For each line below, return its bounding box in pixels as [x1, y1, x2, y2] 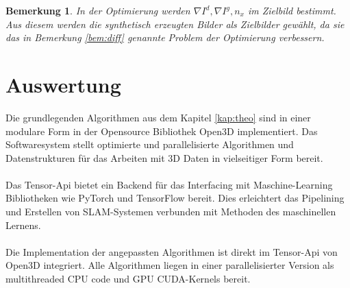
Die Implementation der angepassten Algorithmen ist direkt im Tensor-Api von [5, 244, 338, 259]
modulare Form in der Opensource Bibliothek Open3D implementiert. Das [5, 123, 318, 138]
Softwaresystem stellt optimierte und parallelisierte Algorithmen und [5, 137, 294, 152]
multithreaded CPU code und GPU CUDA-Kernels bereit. [5, 272, 251, 286]
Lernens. [5, 217, 41, 232]
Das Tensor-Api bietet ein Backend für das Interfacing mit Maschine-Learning [5, 177, 333, 191]
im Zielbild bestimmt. [247, 3, 336, 17]
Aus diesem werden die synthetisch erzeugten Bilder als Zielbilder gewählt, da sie [5, 16, 345, 31]
